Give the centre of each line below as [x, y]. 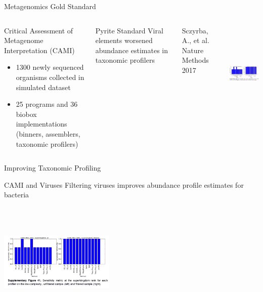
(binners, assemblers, [48, 133]
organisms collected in [50, 77]
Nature [193, 50]
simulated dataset [43, 87]
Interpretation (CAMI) [39, 50]
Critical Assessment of [39, 30]
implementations [41, 124]
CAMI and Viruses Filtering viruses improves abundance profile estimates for [124, 184]
